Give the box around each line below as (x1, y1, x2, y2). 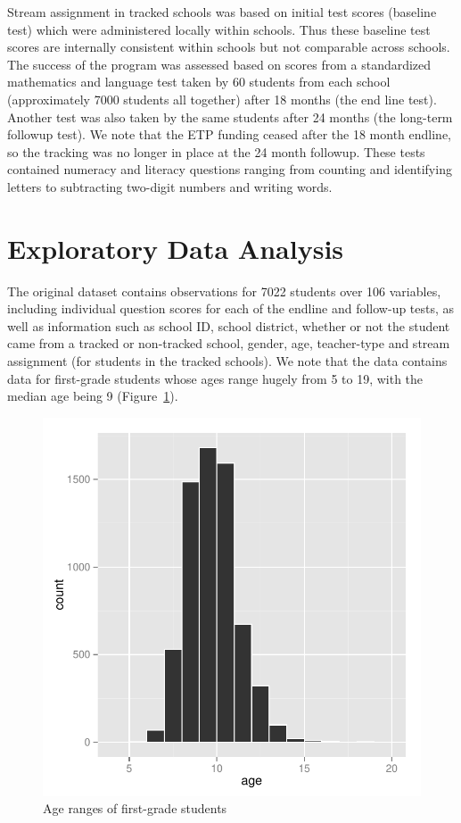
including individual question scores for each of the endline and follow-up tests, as (7, 299, 455, 318)
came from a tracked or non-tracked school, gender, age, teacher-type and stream (7, 334, 450, 353)
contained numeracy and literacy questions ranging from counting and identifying (7, 160, 452, 179)
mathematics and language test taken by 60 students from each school (7, 72, 391, 91)
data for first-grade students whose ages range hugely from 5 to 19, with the (7, 369, 424, 387)
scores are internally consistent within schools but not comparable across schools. (7, 37, 450, 56)
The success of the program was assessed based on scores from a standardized (7, 54, 432, 73)
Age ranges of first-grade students (43, 799, 227, 818)
